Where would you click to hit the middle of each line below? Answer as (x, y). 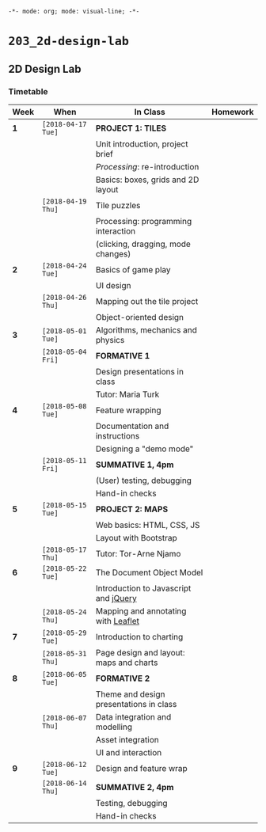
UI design (113, 285)
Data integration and (133, 716)
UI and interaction (129, 752)
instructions (118, 435)
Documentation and (132, 426)
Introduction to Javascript (143, 588)
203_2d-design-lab (68, 42)
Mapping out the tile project (147, 301)
